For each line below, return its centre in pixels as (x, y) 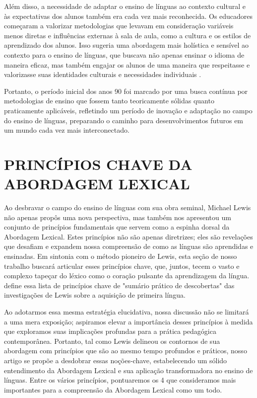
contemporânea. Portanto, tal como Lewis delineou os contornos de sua (112, 341)
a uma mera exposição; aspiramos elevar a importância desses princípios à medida (128, 321)
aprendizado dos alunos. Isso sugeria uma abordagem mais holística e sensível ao (127, 45)
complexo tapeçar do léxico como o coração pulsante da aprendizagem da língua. (127, 276)
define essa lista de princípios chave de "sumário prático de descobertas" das (119, 285)
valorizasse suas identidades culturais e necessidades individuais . (103, 74)
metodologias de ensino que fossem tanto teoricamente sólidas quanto (109, 101)
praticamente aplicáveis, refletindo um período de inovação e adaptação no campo (128, 110)
